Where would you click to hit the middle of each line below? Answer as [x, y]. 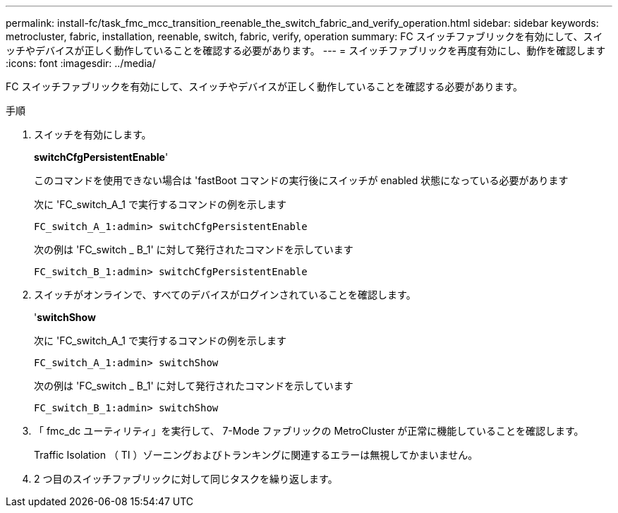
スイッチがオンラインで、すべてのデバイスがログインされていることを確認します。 [225, 295]
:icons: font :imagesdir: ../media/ [81, 63]
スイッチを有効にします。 [93, 134]
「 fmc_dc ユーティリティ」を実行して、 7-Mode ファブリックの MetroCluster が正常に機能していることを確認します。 [309, 431]
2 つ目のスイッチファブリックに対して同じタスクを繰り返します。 [186, 479]
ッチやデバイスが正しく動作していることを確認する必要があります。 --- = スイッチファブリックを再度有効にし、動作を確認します [306, 50]
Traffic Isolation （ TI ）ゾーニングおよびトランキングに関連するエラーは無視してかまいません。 [256, 455]
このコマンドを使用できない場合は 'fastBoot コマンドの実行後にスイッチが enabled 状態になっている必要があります [301, 180]
